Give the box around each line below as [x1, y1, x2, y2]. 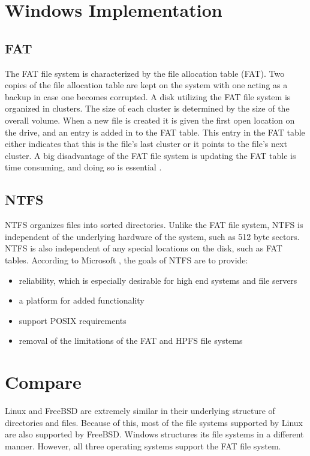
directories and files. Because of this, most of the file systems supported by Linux [5, 416, 303, 428]
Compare [5, 370, 82, 394]
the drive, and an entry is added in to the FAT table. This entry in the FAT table [5, 125, 305, 138]
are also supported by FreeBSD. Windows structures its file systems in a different [5, 428, 304, 440]
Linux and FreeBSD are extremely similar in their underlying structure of [5, 404, 275, 416]
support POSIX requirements [19, 314, 127, 326]
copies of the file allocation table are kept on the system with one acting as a [5, 79, 288, 91]
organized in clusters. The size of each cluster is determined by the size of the [5, 102, 290, 115]
